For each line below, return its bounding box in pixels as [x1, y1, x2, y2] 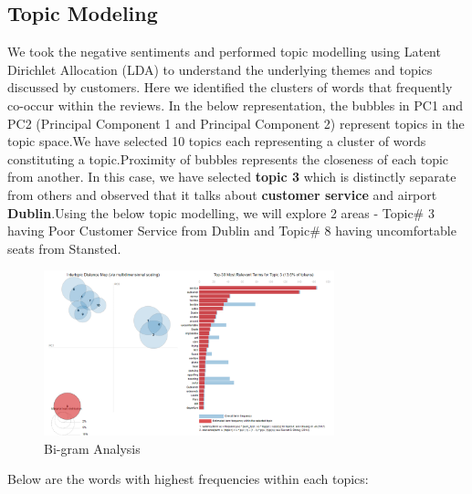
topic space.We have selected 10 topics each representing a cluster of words [7, 131, 426, 151]
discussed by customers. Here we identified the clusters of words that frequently [7, 78, 453, 97]
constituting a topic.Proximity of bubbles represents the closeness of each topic [7, 149, 449, 168]
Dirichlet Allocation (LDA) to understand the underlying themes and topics [7, 59, 433, 79]
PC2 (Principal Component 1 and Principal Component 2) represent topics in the [7, 113, 465, 132]
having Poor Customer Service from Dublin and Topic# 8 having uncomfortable [7, 221, 456, 240]
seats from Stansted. [7, 238, 121, 258]
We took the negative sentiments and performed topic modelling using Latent [7, 42, 441, 61]
